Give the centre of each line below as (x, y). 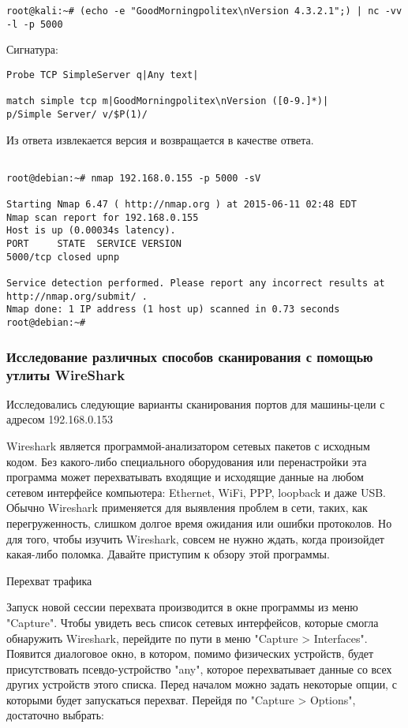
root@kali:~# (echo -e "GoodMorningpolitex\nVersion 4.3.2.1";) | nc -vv (204, 11)
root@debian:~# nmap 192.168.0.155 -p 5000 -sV (134, 178)
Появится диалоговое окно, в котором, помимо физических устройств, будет (190, 653)
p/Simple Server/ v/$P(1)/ (77, 114)
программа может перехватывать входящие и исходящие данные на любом (185, 477)
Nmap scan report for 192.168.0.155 (103, 217)
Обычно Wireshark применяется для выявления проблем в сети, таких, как (187, 508)
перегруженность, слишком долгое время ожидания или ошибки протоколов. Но (199, 523)
